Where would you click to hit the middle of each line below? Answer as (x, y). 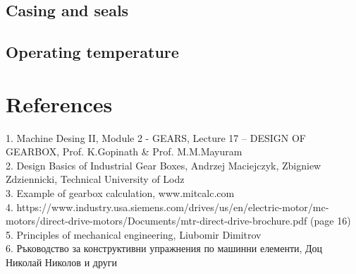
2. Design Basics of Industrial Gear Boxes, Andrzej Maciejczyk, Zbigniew (164, 165)
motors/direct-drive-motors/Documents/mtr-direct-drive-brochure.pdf (156, 221)
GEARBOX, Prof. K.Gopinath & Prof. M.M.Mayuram (124, 151)
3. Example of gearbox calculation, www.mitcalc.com (120, 193)
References (59, 103)
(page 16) (331, 221)
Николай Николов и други (61, 262)
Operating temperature (92, 52)
